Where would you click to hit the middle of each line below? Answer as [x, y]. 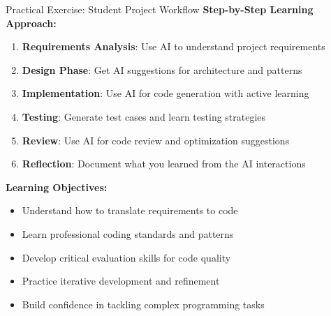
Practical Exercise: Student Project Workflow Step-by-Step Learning [160, 9]
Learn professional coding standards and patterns [128, 233]
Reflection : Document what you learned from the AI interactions [164, 164]
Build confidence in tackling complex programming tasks [143, 304]
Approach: [31, 23]
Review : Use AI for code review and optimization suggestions [156, 140]
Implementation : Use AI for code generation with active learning [165, 93]
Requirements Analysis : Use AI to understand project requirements [174, 46]
